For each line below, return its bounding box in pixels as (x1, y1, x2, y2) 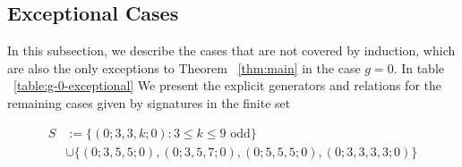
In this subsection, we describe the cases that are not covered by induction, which (7, 41, 456, 60)
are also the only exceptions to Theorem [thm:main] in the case (7, 58, 361, 77)
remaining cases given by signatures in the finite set (7, 93, 291, 112)
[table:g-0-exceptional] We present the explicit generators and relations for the (13, 76, 441, 95)
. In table (393, 58, 445, 77)
